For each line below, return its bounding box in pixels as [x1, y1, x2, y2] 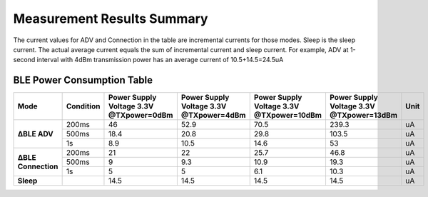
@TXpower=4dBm [180, 111, 246, 121]
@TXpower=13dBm [329, 111, 398, 121]
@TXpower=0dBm [108, 111, 173, 121]
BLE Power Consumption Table [13, 74, 153, 86]
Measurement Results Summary [13, 11, 208, 26]
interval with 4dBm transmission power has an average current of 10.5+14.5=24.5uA [36, 56, 284, 64]
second [13, 56, 36, 64]
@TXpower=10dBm [253, 111, 322, 121]
